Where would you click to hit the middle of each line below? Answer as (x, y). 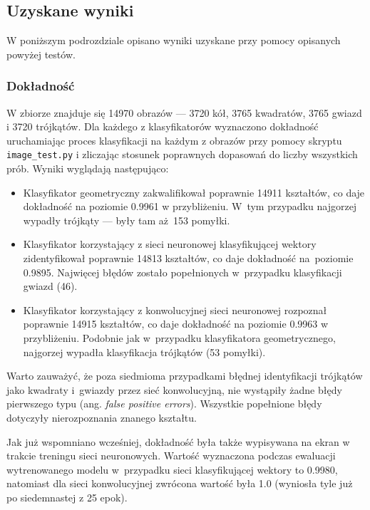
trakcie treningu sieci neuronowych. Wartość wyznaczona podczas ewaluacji (171, 456)
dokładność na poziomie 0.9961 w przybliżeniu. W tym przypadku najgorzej (190, 206)
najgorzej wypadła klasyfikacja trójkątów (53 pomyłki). (144, 352)
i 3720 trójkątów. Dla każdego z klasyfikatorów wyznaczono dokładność (163, 126)
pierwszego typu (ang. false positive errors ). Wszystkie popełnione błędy (164, 404)
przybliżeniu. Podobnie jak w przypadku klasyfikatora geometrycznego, (179, 337)
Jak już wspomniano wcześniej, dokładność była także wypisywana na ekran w (178, 441)
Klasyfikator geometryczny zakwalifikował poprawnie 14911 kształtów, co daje (194, 192)
